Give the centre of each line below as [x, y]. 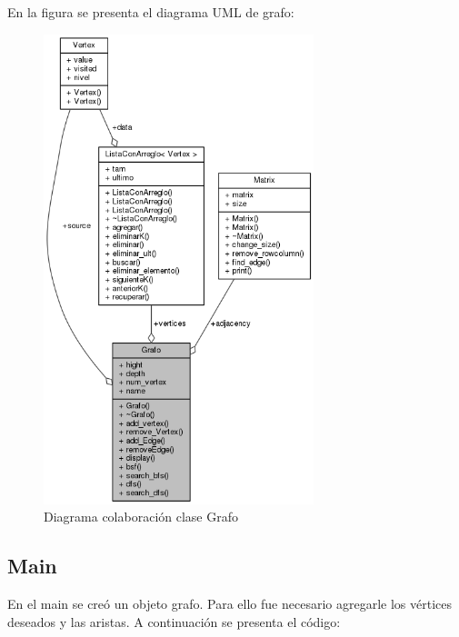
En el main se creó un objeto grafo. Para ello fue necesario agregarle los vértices [229, 604]
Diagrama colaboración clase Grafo [141, 517]
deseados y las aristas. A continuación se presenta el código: [174, 621]
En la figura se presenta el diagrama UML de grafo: [151, 12]
